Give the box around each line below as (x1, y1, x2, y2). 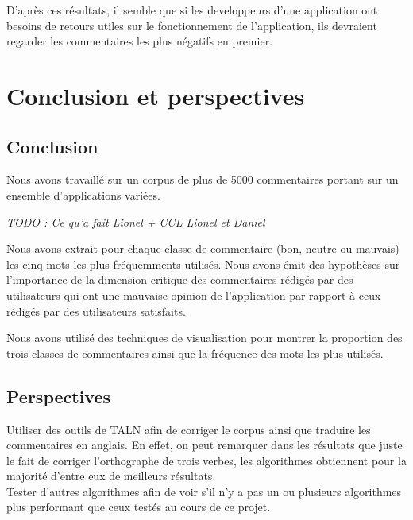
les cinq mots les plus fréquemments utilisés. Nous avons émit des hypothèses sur (6, 255, 400, 272)
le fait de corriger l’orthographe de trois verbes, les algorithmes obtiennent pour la (6, 452, 407, 468)
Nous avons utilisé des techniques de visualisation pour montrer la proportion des (6, 329, 403, 346)
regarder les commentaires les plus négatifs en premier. (6, 33, 273, 49)
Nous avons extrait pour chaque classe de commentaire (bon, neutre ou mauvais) (6, 240, 399, 257)
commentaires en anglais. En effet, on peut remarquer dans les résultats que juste (6, 437, 403, 453)
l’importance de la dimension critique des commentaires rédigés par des (6, 271, 353, 288)
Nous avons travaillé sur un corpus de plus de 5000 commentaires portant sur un (6, 171, 399, 188)
